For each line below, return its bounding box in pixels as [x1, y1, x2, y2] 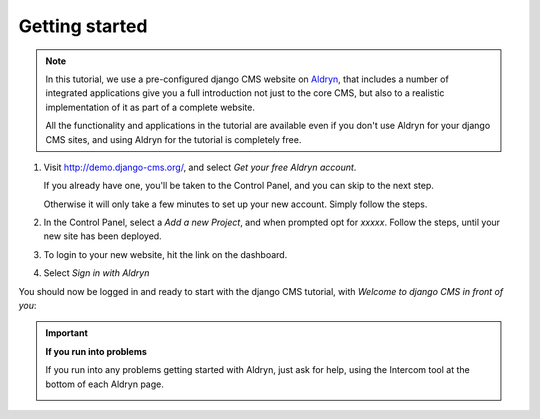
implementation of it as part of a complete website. [45, 101, 255, 113]
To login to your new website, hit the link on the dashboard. [43, 248, 288, 260]
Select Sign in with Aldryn [43, 267, 150, 279]
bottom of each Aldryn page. [45, 378, 165, 390]
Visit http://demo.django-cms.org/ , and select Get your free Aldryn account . [43, 161, 357, 173]
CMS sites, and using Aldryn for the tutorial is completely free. [45, 133, 302, 145]
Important [45, 327, 89, 339]
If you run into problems [45, 345, 147, 357]
